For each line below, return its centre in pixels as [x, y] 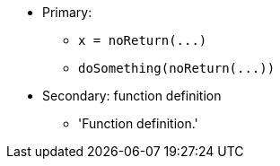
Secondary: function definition [132, 96]
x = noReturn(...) [143, 40]
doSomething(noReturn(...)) [177, 68]
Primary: [67, 12]
